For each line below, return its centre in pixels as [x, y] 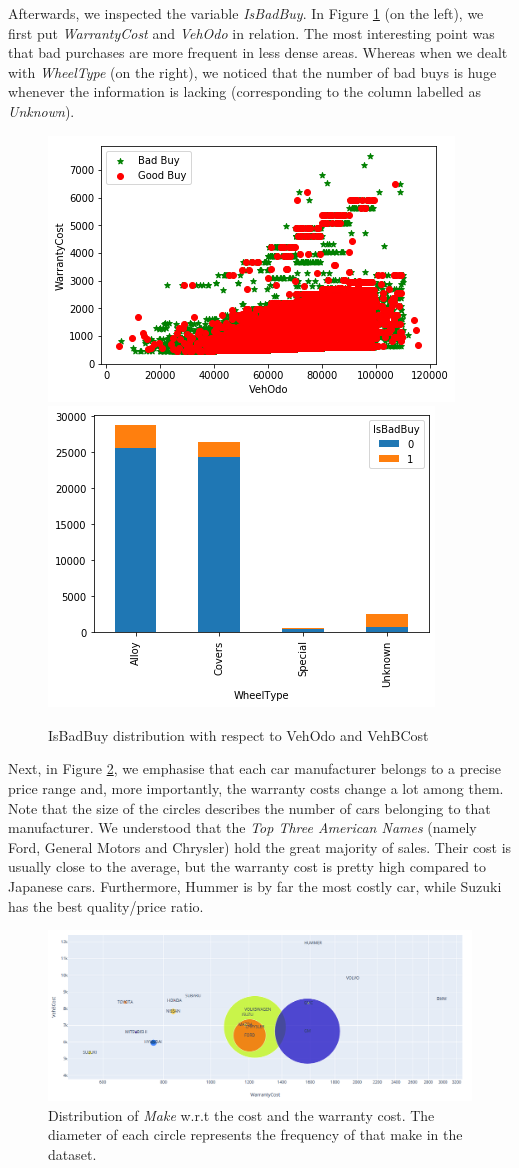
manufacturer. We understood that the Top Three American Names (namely [242, 827]
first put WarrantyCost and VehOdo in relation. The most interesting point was [251, 32]
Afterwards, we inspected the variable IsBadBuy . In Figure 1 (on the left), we [246, 13]
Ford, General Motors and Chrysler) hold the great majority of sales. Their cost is [260, 846]
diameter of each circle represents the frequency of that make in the [255, 1134]
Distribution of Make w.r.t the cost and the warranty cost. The [241, 1114]
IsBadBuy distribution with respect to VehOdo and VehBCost [238, 734]
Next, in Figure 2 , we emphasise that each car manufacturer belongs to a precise [254, 768]
